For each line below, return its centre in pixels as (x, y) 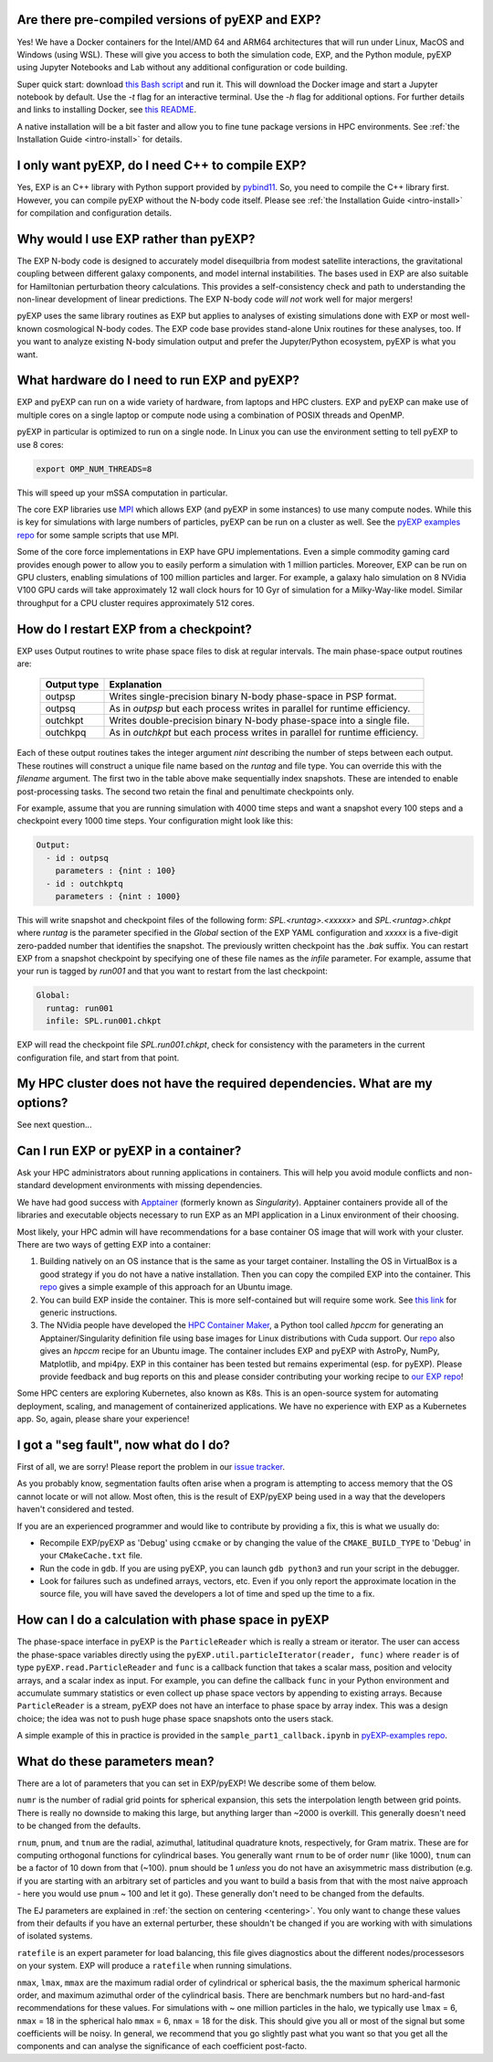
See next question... (54, 1125)
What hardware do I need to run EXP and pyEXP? (158, 381)
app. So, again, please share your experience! (103, 1419)
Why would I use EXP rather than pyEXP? (136, 239)
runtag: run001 (80, 1008)
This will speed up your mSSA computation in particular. (122, 493)
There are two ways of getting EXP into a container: (114, 1244)
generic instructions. (79, 1313)
